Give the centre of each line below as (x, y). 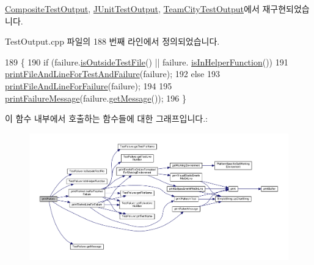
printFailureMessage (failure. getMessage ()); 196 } (96, 98)
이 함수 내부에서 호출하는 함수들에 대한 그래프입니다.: (106, 118)
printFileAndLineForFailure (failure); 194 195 (89, 85)
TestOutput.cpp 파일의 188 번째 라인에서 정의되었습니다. (112, 41)
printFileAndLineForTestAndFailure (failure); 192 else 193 (112, 74)
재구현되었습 (286, 9)
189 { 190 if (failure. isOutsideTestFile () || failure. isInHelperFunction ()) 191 (147, 62)
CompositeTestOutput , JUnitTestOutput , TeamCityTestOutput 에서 (132, 9)
